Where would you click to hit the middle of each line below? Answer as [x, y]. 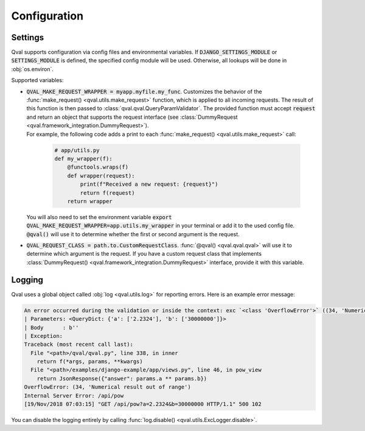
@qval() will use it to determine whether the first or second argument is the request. [133, 234]
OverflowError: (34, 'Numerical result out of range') [107, 387]
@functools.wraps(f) [98, 167]
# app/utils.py [77, 150]
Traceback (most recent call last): [79, 345]
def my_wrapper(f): [83, 159]
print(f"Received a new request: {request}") [149, 184]
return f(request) [107, 193]
